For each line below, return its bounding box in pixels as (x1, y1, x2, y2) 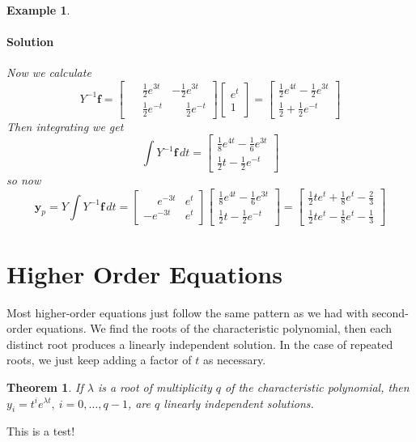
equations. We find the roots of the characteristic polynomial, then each (36, 320, 393, 337)
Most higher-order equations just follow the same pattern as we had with (6, 304, 368, 321)
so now (6, 172, 41, 189)
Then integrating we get (6, 117, 124, 134)
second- (371, 304, 409, 321)
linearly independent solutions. (163, 394, 314, 411)
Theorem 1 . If (6, 378, 83, 395)
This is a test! (6, 423, 75, 440)
